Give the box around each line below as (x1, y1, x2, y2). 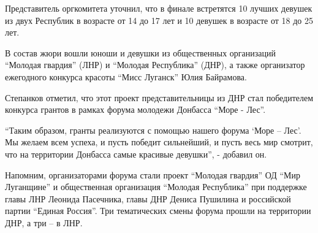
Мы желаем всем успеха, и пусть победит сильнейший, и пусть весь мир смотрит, (5, 136, 313, 148)
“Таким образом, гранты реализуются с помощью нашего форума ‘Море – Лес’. (5, 123, 301, 136)
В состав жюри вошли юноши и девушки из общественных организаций (5, 46, 276, 59)
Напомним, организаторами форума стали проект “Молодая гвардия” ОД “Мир (5, 168, 300, 181)
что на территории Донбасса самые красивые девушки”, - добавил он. (5, 147, 267, 160)
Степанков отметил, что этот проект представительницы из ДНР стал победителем (5, 91, 314, 104)
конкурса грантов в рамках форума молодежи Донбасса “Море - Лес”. (5, 103, 266, 116)
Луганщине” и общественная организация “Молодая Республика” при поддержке (5, 180, 307, 193)
